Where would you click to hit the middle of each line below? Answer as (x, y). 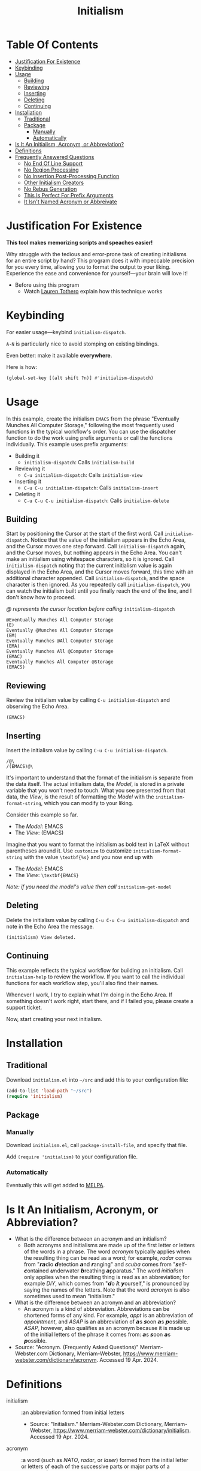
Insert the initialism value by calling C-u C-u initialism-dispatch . (87, 750)
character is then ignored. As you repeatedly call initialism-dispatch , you (98, 585)
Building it (27, 456)
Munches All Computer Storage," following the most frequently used (90, 425)
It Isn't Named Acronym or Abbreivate (71, 202)
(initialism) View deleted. (41, 937)
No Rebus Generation (50, 189)
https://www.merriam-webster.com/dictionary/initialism (121, 1431)
